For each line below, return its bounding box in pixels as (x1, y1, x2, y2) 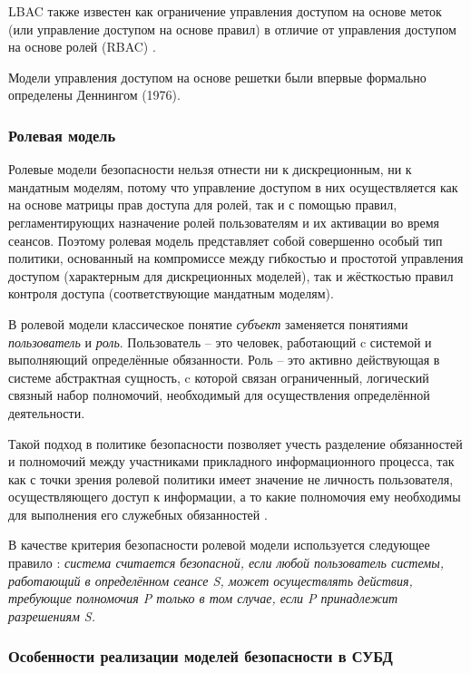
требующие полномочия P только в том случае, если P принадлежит (8, 589, 398, 608)
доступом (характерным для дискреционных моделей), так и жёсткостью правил (8, 266, 454, 285)
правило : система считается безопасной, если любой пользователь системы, (8, 553, 445, 572)
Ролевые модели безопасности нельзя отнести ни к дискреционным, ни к (8, 160, 412, 179)
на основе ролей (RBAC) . (8, 37, 156, 56)
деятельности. (8, 403, 85, 422)
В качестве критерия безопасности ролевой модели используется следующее (8, 535, 430, 554)
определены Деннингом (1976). (8, 85, 181, 104)
